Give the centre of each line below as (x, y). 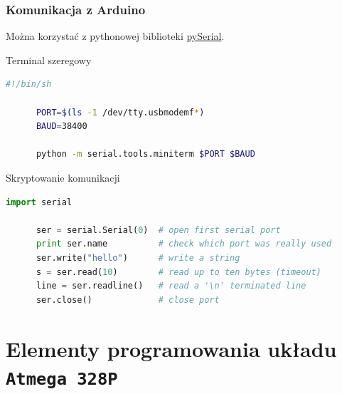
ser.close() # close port (128, 300)
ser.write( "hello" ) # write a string (138, 258)
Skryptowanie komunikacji (63, 177)
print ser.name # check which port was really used (184, 244)
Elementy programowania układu (171, 348)
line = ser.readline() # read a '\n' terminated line (171, 286)
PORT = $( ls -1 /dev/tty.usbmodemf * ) (120, 112)
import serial (39, 202)
